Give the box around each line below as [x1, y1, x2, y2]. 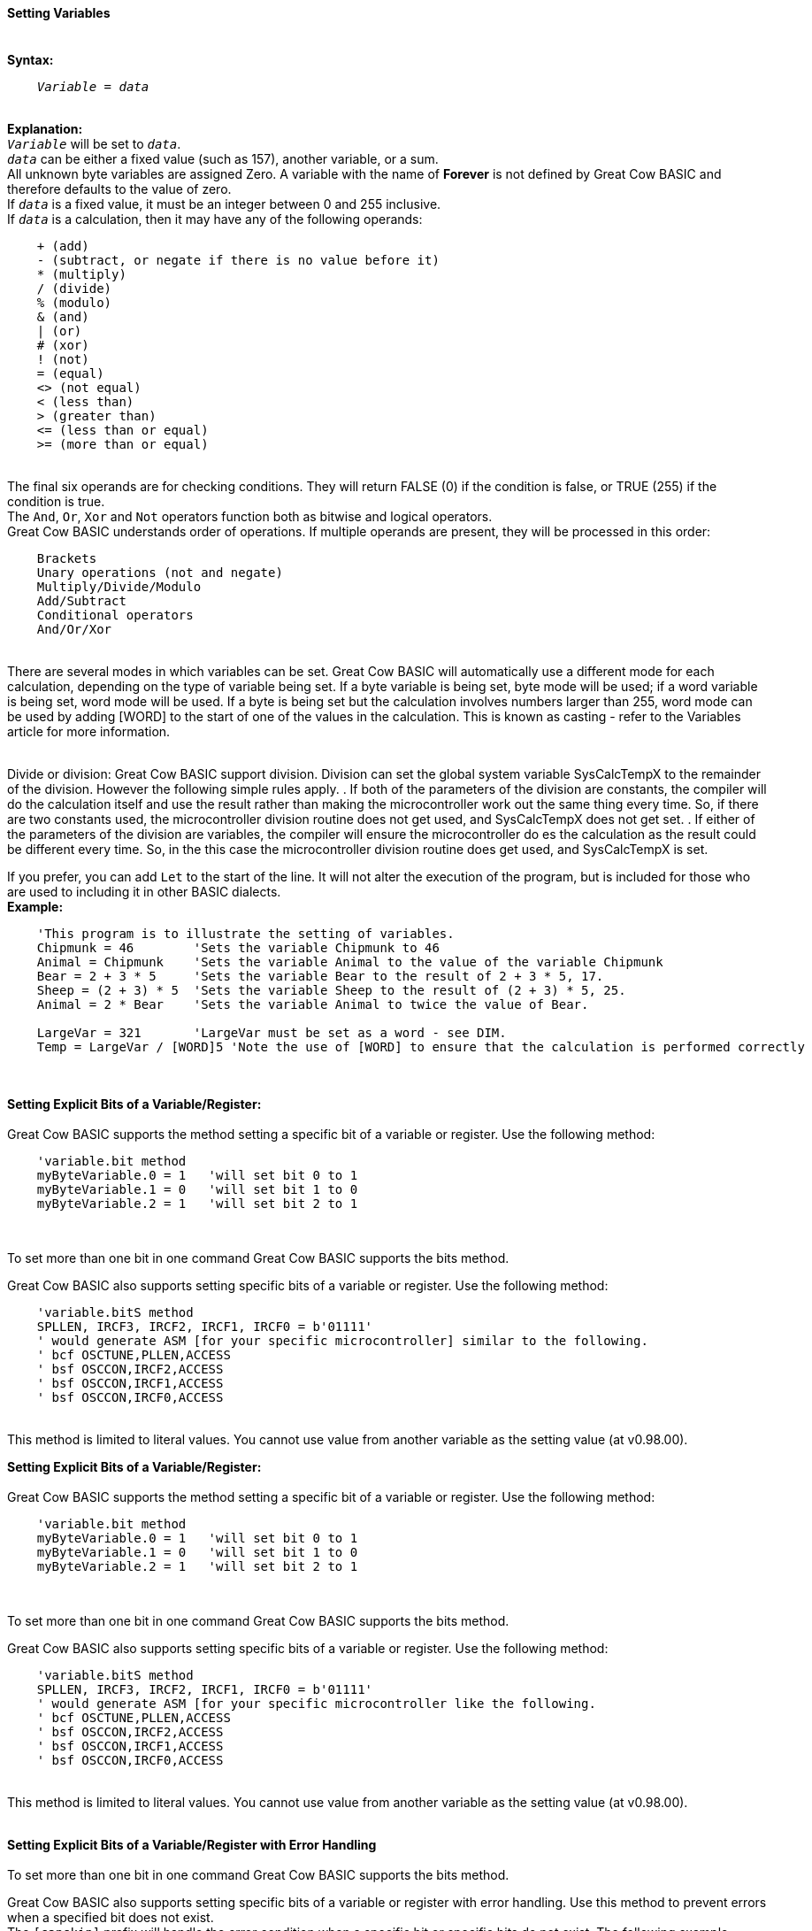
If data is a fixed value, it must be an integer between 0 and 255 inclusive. [7, 196, 441, 212]
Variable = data [36, 79, 149, 94]
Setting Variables [7, 5, 111, 20]
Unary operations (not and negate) [36, 565, 283, 580]
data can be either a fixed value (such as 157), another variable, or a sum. [7, 150, 439, 166]
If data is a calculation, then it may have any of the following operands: [7, 211, 423, 227]
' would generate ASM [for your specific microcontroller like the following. [36, 1696, 596, 1711]
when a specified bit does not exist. [7, 1909, 214, 1925]
